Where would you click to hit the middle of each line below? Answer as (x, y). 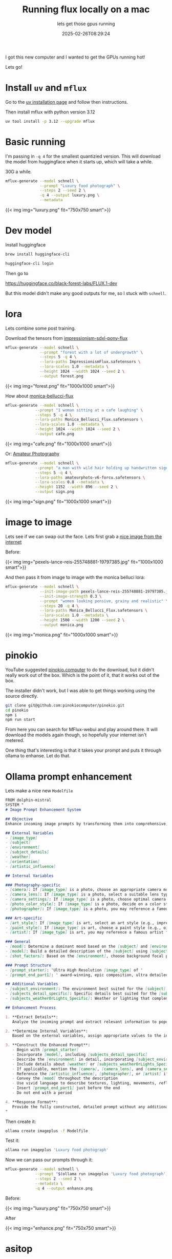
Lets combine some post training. (40, 328)
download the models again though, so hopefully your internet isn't (76, 735)
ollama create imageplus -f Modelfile (47, 1131)
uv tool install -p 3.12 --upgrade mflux (50, 121)
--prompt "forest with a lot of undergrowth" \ (91, 352)
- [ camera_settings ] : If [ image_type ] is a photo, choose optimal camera (86, 900)
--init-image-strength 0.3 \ (71, 596)
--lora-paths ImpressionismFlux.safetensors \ (90, 362)
